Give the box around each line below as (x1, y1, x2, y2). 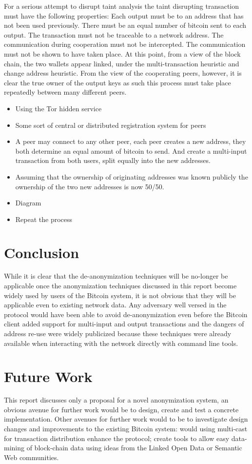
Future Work (4, 366, 93, 386)
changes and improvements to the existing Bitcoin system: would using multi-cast (4, 424, 248, 434)
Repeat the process (15, 214, 73, 224)
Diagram (15, 198, 41, 208)
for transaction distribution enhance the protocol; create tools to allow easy (4, 433, 230, 443)
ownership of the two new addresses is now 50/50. (15, 181, 164, 191)
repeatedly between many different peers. (4, 87, 127, 97)
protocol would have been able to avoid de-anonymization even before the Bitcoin (4, 309, 248, 319)
